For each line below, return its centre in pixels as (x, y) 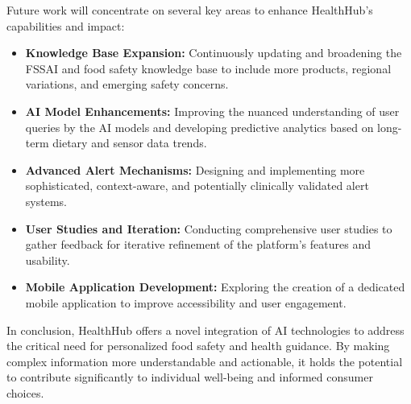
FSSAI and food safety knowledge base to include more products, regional (208, 68)
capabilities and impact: (66, 25)
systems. (46, 201)
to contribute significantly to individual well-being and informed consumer (190, 377)
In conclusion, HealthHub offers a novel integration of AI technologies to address (205, 330)
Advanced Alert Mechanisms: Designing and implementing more (195, 169)
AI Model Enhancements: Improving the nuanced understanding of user (212, 111)
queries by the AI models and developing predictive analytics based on (199, 127)
